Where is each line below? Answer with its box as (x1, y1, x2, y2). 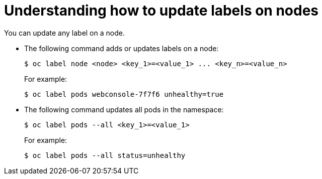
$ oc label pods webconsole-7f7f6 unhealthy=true (24, 90, 224, 98)
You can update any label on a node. (4, 28, 125, 37)
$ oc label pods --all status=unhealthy (24, 151, 186, 159)
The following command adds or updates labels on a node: (24, 44, 219, 53)
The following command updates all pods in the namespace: (24, 105, 224, 114)
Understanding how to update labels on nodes (4, 2, 319, 19)
